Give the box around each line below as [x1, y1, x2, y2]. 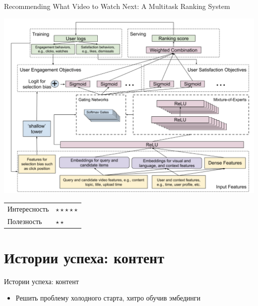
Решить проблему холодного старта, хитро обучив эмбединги [15, 293, 201, 303]
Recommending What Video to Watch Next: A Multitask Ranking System [4, 1, 230, 11]
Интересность [7, 203, 49, 214]
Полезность [7, 216, 42, 226]
